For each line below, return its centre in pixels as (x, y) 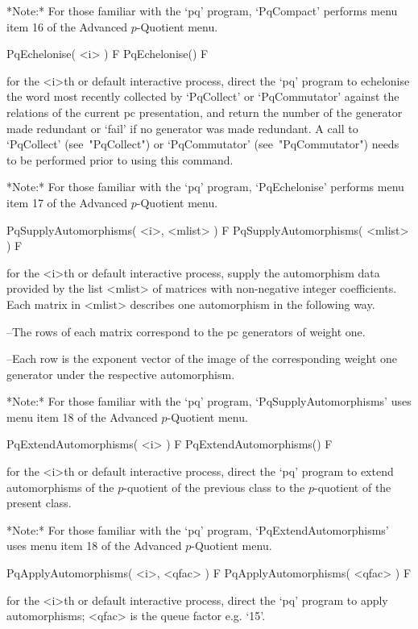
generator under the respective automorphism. (121, 374)
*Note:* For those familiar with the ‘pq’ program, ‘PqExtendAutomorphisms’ (198, 529)
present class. (39, 503)
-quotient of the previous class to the (214, 487)
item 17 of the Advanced (67, 202)
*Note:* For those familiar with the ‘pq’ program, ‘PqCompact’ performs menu (202, 10)
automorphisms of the (60, 487)
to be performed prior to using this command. (120, 159)
